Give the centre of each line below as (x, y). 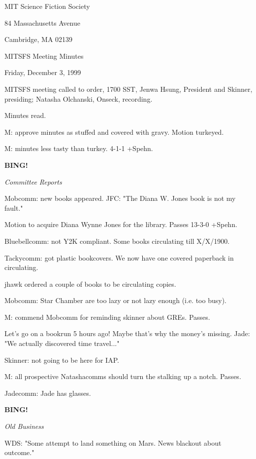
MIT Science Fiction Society (47, 6)
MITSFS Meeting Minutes (44, 56)
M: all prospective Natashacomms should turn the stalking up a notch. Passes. (123, 376)
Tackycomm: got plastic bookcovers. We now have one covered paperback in (119, 257)
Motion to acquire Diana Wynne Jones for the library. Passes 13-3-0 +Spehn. (121, 224)
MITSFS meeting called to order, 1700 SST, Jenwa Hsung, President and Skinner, (128, 89)
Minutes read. (25, 115)
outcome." (19, 452)
